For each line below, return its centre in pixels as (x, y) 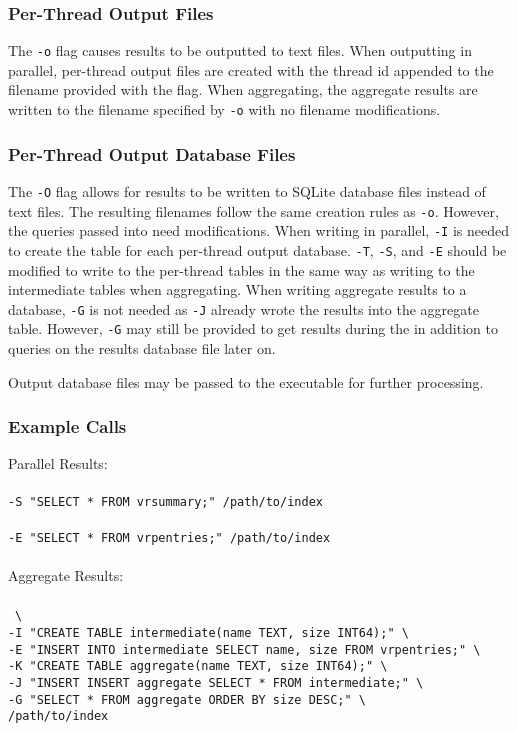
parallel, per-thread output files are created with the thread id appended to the (251, 69)
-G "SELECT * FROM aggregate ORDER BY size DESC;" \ (187, 699)
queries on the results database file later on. (142, 348)
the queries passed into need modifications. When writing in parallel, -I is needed (258, 230)
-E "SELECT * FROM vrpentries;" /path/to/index (169, 537)
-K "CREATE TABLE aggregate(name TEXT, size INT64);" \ (198, 666)
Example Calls (67, 426)
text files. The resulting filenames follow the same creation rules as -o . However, (253, 210)
